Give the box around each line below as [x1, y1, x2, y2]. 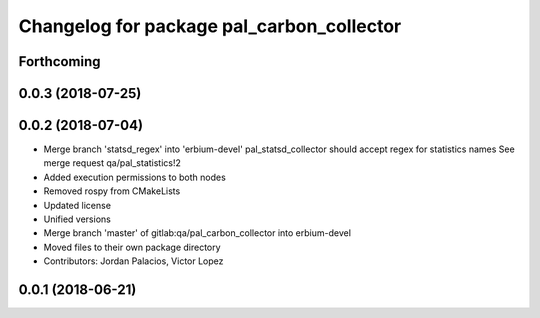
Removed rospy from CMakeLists [43, 185, 181, 197]
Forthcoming [18, 53, 101, 70]
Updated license [43, 199, 112, 211]
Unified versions [43, 213, 112, 225]
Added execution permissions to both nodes [43, 171, 227, 183]
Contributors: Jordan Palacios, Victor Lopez [43, 255, 224, 267]
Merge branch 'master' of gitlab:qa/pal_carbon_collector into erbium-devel [43, 227, 352, 239]
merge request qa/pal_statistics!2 [43, 157, 182, 169]
